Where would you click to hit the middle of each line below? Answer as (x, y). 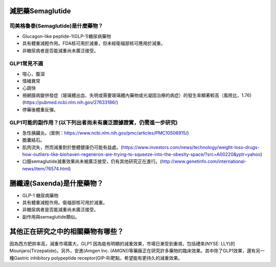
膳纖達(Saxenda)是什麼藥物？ (56, 183)
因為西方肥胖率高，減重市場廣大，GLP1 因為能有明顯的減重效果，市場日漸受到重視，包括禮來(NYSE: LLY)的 (122, 244)
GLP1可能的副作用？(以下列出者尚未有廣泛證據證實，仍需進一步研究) (94, 123)
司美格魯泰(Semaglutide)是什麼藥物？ (56, 26)
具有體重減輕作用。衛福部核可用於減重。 (65, 203)
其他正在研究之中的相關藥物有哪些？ (66, 232)
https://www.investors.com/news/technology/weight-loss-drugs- (191, 147)
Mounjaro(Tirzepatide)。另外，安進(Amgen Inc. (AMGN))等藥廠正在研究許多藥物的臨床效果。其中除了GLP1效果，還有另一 (137, 251)
